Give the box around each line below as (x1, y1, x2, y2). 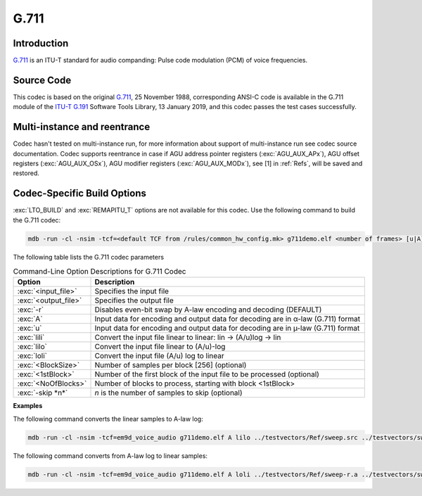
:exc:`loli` (17, 351, 47, 361)
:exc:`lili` (17, 333, 45, 343)
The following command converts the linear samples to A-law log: (13, 414, 203, 423)
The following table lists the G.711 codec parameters (13, 253, 165, 261)
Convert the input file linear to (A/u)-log (94, 342, 226, 352)
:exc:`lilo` (17, 342, 47, 352)
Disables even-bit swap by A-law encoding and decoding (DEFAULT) (94, 305, 322, 314)
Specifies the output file (94, 295, 174, 305)
